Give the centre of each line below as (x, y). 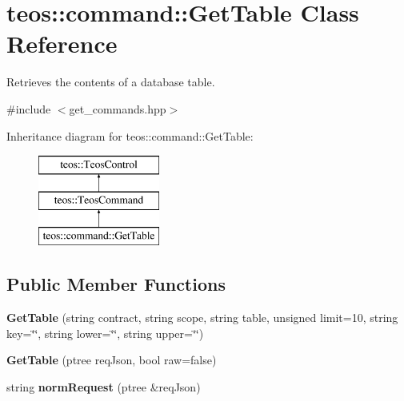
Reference (62, 44)
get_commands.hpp (118, 108)
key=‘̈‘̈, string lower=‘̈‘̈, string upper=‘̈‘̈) (105, 333)
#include (29, 108)
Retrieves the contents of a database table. (111, 82)
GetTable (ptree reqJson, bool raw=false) (112, 360)
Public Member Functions (116, 284)
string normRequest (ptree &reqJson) (104, 387)
